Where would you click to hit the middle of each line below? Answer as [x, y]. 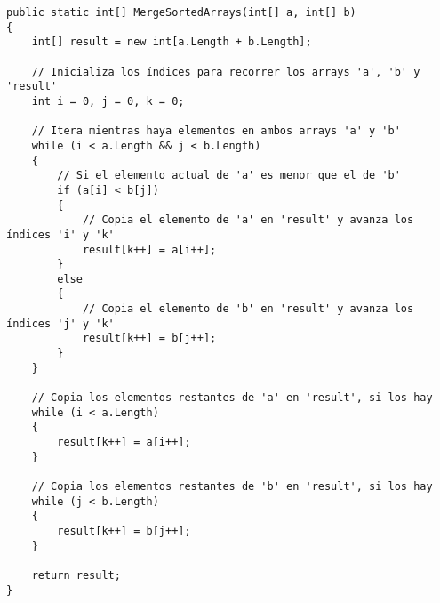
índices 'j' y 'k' [60, 323]
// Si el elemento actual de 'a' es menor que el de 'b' [229, 176]
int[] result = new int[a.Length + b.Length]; [172, 42]
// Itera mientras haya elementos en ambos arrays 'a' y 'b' [216, 131]
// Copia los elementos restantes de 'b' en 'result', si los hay [232, 486]
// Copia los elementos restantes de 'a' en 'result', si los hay [232, 398]
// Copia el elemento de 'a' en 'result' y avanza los [248, 220]
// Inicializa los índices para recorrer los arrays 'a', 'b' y [226, 72]
